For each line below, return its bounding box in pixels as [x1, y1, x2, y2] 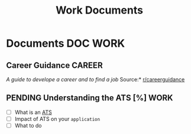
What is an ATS [14, 109, 52, 116]
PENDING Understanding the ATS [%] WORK [6, 93, 173, 103]
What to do [14, 122, 42, 129]
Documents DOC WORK [6, 37, 125, 50]
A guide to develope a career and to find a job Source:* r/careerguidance [6, 76, 185, 83]
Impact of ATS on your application [14, 115, 101, 122]
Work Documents [55, 4, 144, 17]
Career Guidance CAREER [6, 60, 103, 70]
